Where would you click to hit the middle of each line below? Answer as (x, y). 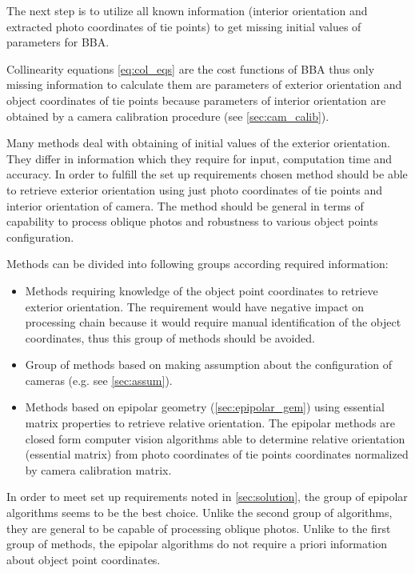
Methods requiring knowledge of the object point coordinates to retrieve (202, 290)
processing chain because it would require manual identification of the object (213, 322)
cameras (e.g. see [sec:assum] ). (99, 380)
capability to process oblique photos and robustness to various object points (192, 221)
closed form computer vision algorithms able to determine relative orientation (215, 438)
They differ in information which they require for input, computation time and (200, 158)
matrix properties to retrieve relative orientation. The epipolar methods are (210, 423)
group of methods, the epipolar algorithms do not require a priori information (197, 544)
